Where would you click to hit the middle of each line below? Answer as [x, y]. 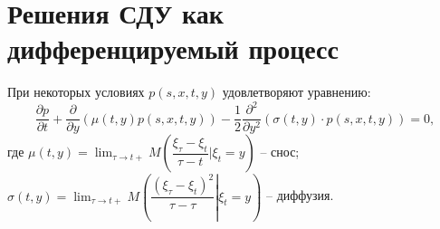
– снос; [280, 152]
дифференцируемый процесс [173, 48]
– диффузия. [300, 195]
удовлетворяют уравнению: [297, 92]
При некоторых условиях [76, 92]
